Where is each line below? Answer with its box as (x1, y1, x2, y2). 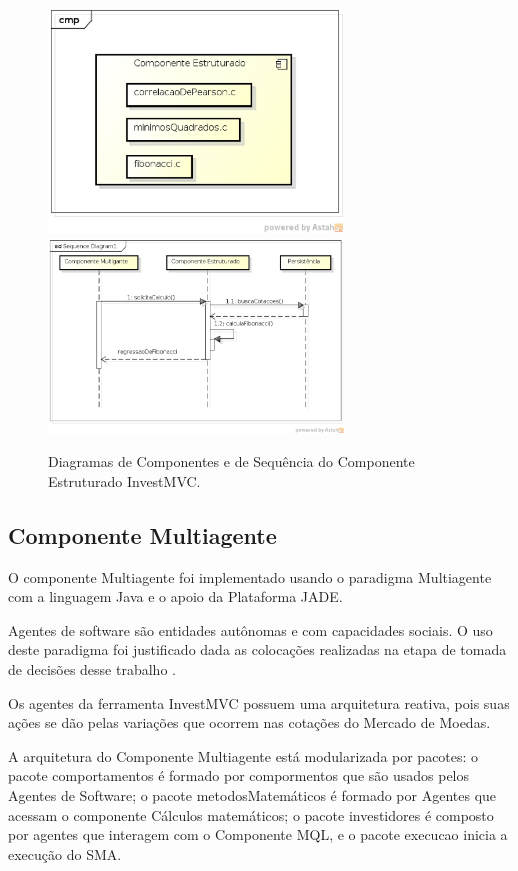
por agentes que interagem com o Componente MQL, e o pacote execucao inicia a (8, 824, 508, 845)
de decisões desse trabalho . (8, 659, 176, 680)
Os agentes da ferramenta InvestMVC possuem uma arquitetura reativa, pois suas (8, 692, 510, 713)
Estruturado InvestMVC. (48, 470, 201, 491)
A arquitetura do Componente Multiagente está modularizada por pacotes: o (8, 745, 479, 766)
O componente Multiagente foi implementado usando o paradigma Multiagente (8, 566, 492, 587)
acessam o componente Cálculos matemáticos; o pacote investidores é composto (8, 804, 494, 825)
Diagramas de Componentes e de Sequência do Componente (48, 451, 415, 472)
